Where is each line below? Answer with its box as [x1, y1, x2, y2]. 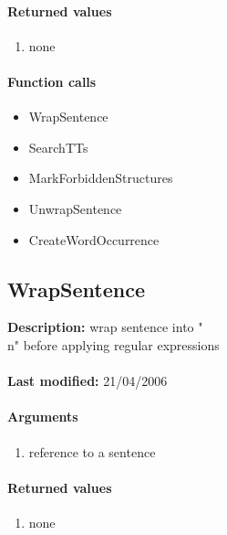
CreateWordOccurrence [28, 230, 160, 249]
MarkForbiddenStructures [28, 168, 173, 187]
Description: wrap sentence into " [7, 317, 203, 337]
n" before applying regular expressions [7, 335, 220, 354]
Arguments [7, 407, 78, 426]
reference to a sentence [28, 442, 156, 461]
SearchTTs [28, 137, 88, 156]
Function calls [7, 71, 97, 91]
